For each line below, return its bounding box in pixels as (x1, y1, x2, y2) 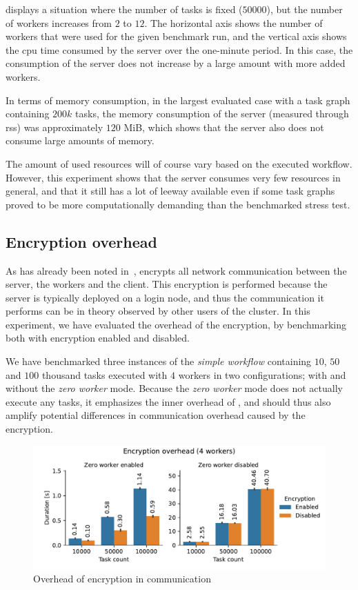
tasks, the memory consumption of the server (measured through (75, 106, 349, 121)
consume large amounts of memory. (6, 133, 155, 148)
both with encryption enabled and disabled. (6, 331, 190, 345)
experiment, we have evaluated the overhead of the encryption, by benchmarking (6, 317, 347, 331)
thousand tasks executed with (41, 367, 168, 382)
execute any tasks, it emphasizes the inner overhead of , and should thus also (6, 394, 331, 409)
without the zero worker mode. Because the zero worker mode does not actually (6, 381, 343, 395)
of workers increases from (6, 15, 112, 30)
